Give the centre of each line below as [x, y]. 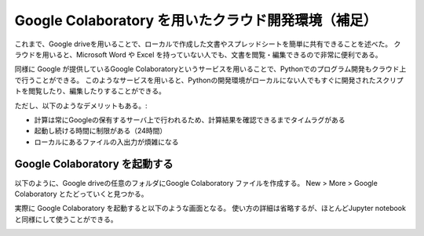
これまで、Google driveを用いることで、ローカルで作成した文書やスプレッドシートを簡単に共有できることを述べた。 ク [208, 44]
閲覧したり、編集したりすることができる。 [97, 91]
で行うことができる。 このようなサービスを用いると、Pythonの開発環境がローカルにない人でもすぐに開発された [195, 80]
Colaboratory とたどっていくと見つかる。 [81, 194]
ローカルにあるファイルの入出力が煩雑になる [106, 142]
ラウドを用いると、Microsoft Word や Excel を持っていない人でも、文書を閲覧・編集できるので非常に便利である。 [198, 54]
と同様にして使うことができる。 [66, 219]
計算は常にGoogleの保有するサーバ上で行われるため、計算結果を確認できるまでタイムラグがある [190, 120]
